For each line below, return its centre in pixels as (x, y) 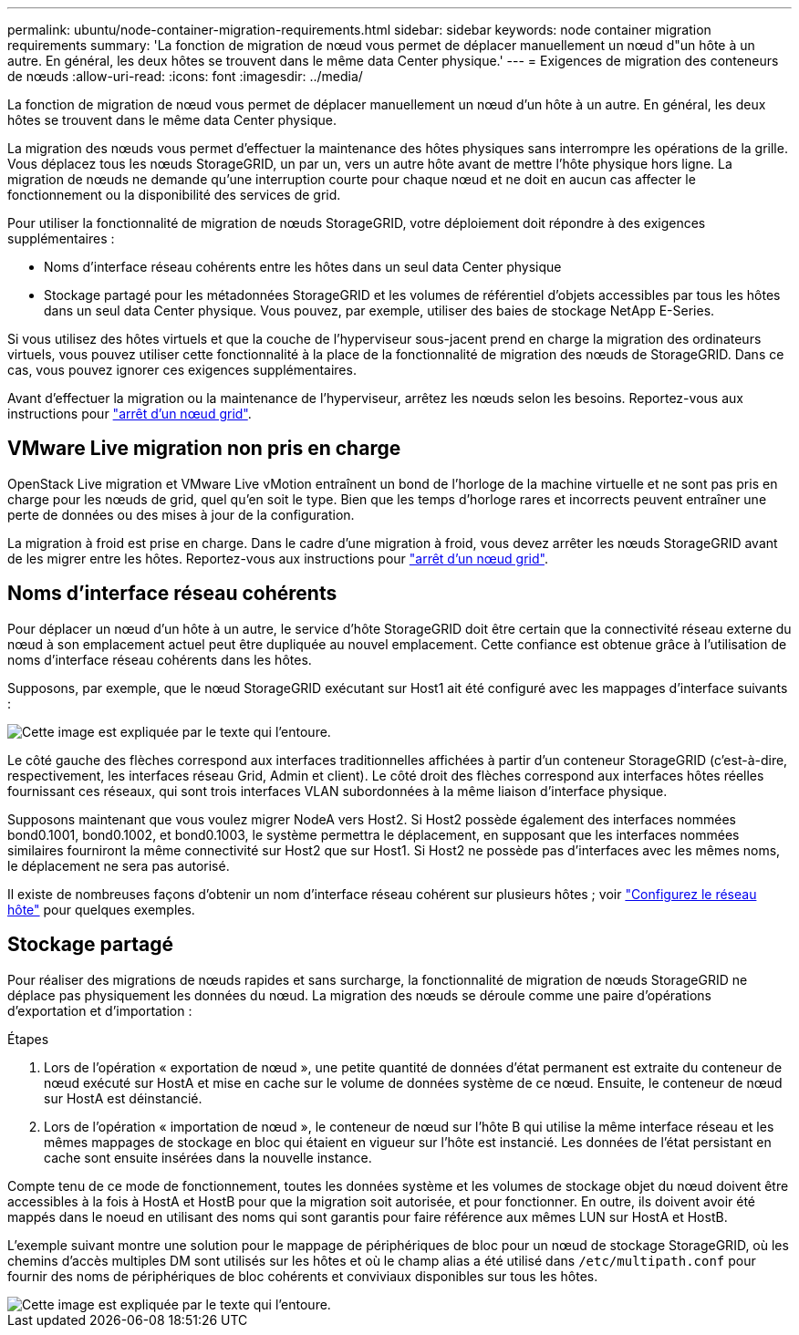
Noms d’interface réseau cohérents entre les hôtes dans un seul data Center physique (303, 267)
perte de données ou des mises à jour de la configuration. (181, 514)
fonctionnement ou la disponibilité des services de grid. (174, 195)
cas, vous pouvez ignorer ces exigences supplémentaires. (182, 370)
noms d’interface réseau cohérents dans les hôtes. (160, 659)
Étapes (28, 1039)
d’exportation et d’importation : (100, 1010)
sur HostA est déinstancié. (123, 1098)
